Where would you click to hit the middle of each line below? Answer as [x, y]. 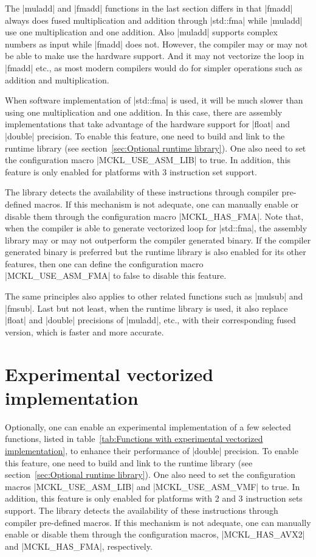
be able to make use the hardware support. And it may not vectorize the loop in [155, 56]
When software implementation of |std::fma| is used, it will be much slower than [154, 100]
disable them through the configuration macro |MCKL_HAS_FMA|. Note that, [154, 216]
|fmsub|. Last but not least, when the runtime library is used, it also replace [146, 308]
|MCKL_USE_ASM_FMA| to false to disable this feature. [116, 275]
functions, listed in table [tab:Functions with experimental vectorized [134, 439]
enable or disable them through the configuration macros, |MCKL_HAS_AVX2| [155, 534]
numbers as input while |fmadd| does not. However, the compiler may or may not [156, 44]
